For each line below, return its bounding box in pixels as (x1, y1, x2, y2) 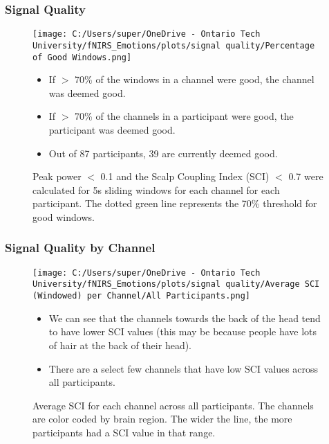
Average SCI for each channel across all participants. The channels (32, 398, 314, 412)
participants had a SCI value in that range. (32, 425, 216, 439)
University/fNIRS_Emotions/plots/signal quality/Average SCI (32, 279, 320, 290)
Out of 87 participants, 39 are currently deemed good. (48, 145, 278, 160)
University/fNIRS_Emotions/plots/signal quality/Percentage (32, 40, 315, 51)
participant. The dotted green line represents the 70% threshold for (32, 196, 317, 211)
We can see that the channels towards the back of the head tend (48, 310, 321, 325)
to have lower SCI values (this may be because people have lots (48, 324, 317, 339)
